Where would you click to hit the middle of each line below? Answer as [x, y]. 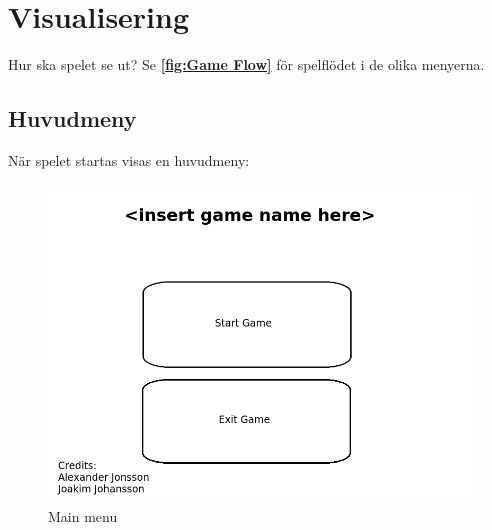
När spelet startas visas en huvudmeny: [129, 159]
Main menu [83, 516]
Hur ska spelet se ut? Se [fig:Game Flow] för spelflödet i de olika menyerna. [246, 64]
